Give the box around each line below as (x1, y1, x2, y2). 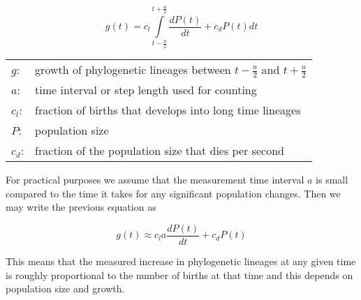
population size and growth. (6, 281, 125, 296)
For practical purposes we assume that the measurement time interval (6, 172, 304, 187)
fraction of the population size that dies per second (35, 142, 284, 159)
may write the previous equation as (6, 200, 156, 214)
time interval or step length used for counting (35, 82, 257, 98)
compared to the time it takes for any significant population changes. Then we (6, 186, 341, 200)
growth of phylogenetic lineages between (35, 61, 231, 77)
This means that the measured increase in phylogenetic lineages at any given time (6, 253, 356, 268)
